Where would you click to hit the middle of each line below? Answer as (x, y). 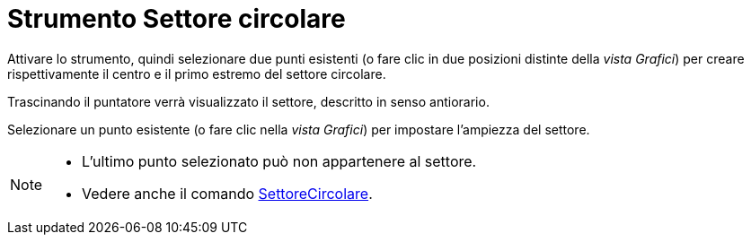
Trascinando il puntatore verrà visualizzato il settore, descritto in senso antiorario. (248, 101)
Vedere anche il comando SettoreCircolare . (227, 193)
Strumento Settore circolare (177, 19)
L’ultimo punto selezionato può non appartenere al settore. (279, 161)
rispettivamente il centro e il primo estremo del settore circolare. (197, 73)
